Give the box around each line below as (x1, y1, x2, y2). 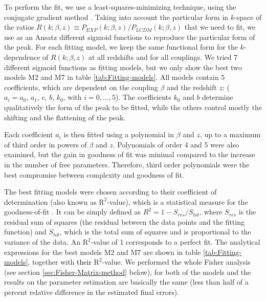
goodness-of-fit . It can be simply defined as (4, 206, 141, 217)
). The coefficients (115, 92, 171, 102)
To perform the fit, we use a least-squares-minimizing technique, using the (4, 2, 236, 12)
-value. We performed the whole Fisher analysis (102, 256, 251, 267)
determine (202, 92, 233, 102)
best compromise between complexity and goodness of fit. (4, 169, 184, 180)
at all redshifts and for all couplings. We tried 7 (88, 51, 238, 62)
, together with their (28, 256, 92, 267)
